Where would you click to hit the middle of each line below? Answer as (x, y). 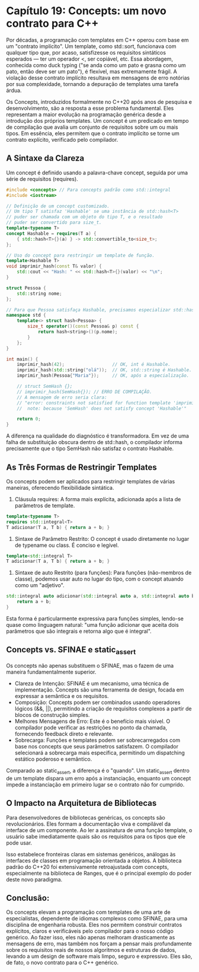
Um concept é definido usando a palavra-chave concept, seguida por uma (97, 173)
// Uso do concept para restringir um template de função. (81, 255)
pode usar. (19, 843)
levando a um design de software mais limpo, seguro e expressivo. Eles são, (99, 957)
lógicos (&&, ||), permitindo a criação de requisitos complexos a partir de (103, 708)
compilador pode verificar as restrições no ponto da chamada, (91, 727)
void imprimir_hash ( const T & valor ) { (54, 266)
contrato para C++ (52, 23)
